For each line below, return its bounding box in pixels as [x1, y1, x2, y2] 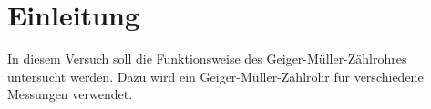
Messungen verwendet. [7, 84, 133, 104]
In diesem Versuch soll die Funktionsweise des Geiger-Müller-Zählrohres [7, 49, 407, 68]
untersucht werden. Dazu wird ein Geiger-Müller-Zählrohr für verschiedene [7, 66, 424, 85]
